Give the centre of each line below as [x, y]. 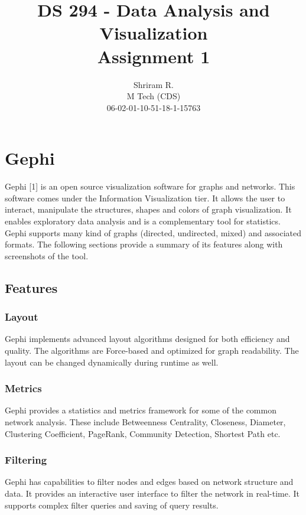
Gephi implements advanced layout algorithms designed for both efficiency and [147, 339]
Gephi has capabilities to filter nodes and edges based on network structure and [149, 482]
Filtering [26, 460]
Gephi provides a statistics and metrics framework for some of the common [141, 410]
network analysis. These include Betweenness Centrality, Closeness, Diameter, [145, 421]
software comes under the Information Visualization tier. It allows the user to [145, 198]
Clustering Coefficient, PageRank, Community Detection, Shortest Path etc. [143, 433]
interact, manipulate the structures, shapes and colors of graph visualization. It [148, 209]
